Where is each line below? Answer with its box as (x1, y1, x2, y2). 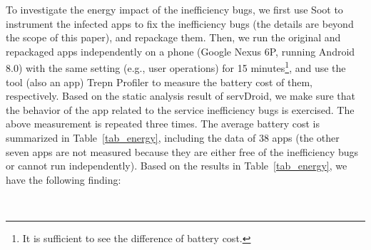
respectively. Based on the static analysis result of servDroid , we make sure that (6, 88, 355, 103)
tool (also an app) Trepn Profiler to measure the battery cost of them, (6, 74, 312, 89)
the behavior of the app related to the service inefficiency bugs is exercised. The (6, 102, 355, 117)
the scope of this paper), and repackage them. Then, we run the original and (6, 30, 341, 45)
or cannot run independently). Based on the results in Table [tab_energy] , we (6, 158, 347, 173)
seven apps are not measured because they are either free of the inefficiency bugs (6, 144, 359, 159)
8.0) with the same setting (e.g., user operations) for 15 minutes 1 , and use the (6, 58, 346, 75)
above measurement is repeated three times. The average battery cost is (6, 116, 320, 131)
